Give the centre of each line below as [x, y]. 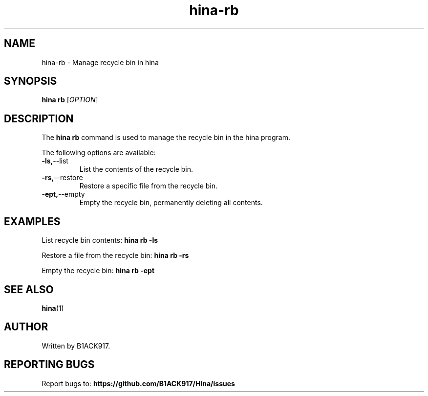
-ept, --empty [63, 194]
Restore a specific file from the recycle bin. [149, 186]
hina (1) [53, 308]
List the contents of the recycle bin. [136, 169]
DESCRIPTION [39, 118]
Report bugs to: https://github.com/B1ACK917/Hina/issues [138, 383]
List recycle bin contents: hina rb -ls [100, 240]
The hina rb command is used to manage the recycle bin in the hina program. [166, 138]
